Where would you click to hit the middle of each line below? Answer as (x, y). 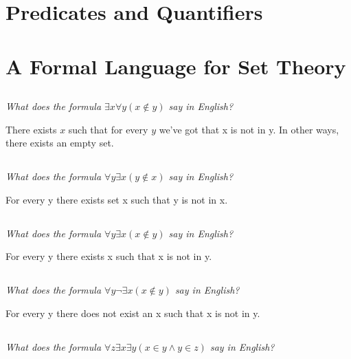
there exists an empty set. (60, 143)
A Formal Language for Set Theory (176, 66)
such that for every (108, 129)
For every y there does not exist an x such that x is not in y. (133, 313)
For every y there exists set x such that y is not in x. (117, 199)
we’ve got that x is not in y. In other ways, (249, 129)
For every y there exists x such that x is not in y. (109, 256)
